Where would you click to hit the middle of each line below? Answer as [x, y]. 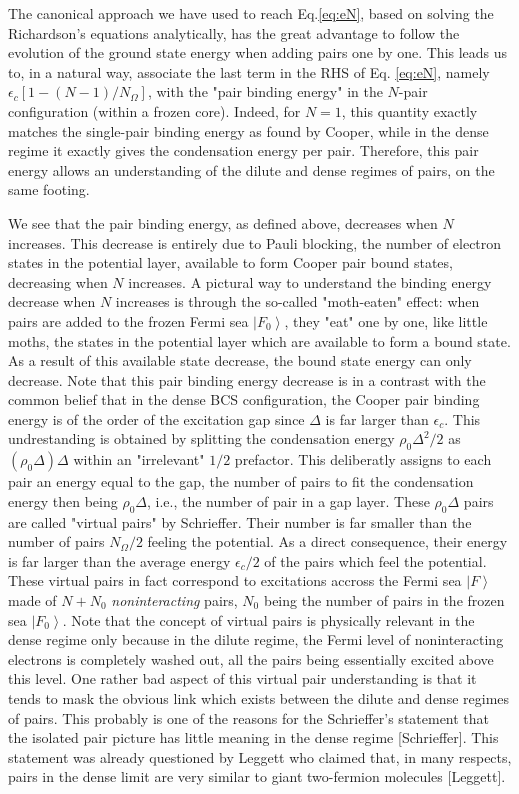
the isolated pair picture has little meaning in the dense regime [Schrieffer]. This [253, 737]
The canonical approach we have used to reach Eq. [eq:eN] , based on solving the [251, 13]
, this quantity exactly [409, 110]
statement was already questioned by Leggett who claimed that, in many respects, [260, 756]
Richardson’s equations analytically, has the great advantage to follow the [234, 32]
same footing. [49, 189]
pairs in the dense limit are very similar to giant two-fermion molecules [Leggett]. [257, 776]
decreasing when [58, 281]
